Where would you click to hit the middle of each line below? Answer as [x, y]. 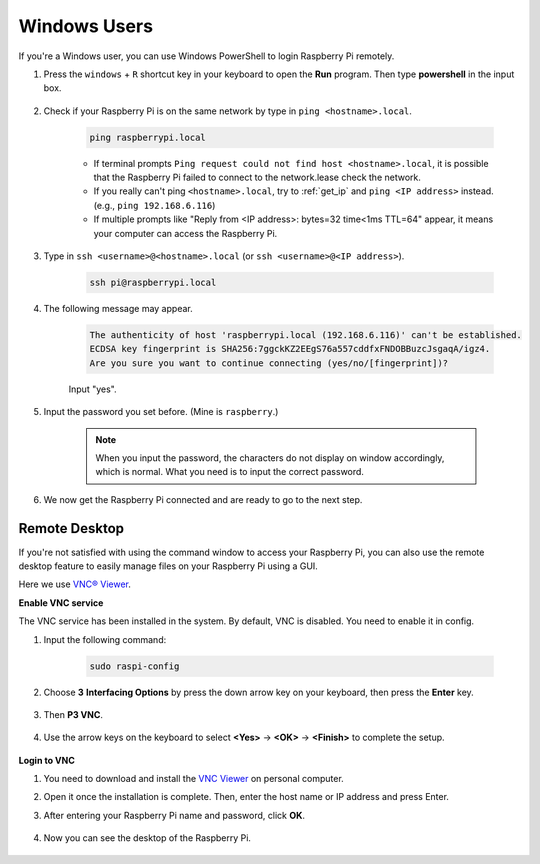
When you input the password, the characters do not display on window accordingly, [270, 457]
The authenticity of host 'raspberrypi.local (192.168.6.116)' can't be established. [305, 334]
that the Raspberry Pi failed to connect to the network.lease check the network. [257, 177]
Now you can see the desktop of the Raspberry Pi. [147, 838]
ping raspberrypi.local [148, 137]
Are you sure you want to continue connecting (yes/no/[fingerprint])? [269, 363]
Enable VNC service [61, 602]
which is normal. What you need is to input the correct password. [230, 472]
